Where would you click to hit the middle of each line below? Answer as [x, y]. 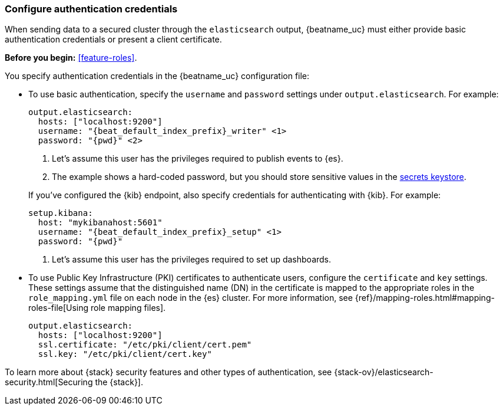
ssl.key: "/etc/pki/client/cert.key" [125, 354]
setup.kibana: [61, 213]
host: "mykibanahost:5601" [100, 223]
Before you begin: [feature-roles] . [71, 58]
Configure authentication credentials [91, 9]
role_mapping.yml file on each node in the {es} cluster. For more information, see [191, 298]
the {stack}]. [119, 382]
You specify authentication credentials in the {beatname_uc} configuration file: [157, 76]
